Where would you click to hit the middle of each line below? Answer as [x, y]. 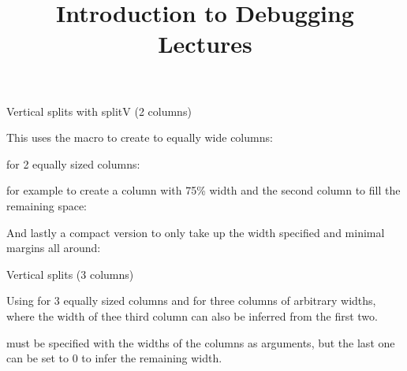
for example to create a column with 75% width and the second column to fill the [203, 190]
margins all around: [54, 248]
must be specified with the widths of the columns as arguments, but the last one [201, 342]
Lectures [205, 44]
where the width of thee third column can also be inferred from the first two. [192, 315]
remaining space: [47, 205]
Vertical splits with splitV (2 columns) [99, 111]
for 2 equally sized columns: [73, 163]
